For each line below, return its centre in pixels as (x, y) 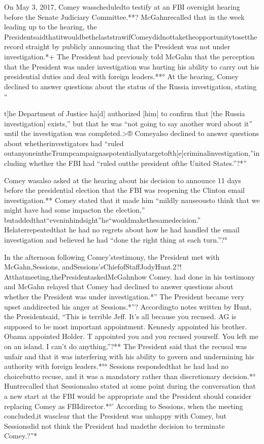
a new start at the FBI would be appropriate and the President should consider (128, 396)
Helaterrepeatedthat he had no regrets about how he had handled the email (122, 230)
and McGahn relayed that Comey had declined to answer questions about (119, 286)
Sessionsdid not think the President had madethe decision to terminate (114, 425)
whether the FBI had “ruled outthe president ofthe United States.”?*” (138, 163)
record (14, 46)
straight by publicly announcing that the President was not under (128, 46)
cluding (15, 163)
